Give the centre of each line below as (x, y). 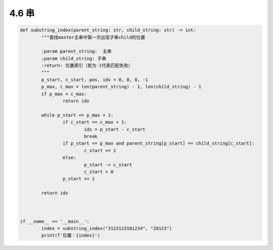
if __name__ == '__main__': (55, 221)
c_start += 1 (100, 150)
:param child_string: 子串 (74, 58)
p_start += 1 (79, 179)
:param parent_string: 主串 (76, 51)
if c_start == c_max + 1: (95, 122)
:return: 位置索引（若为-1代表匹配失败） (87, 66)
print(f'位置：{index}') (71, 236)
